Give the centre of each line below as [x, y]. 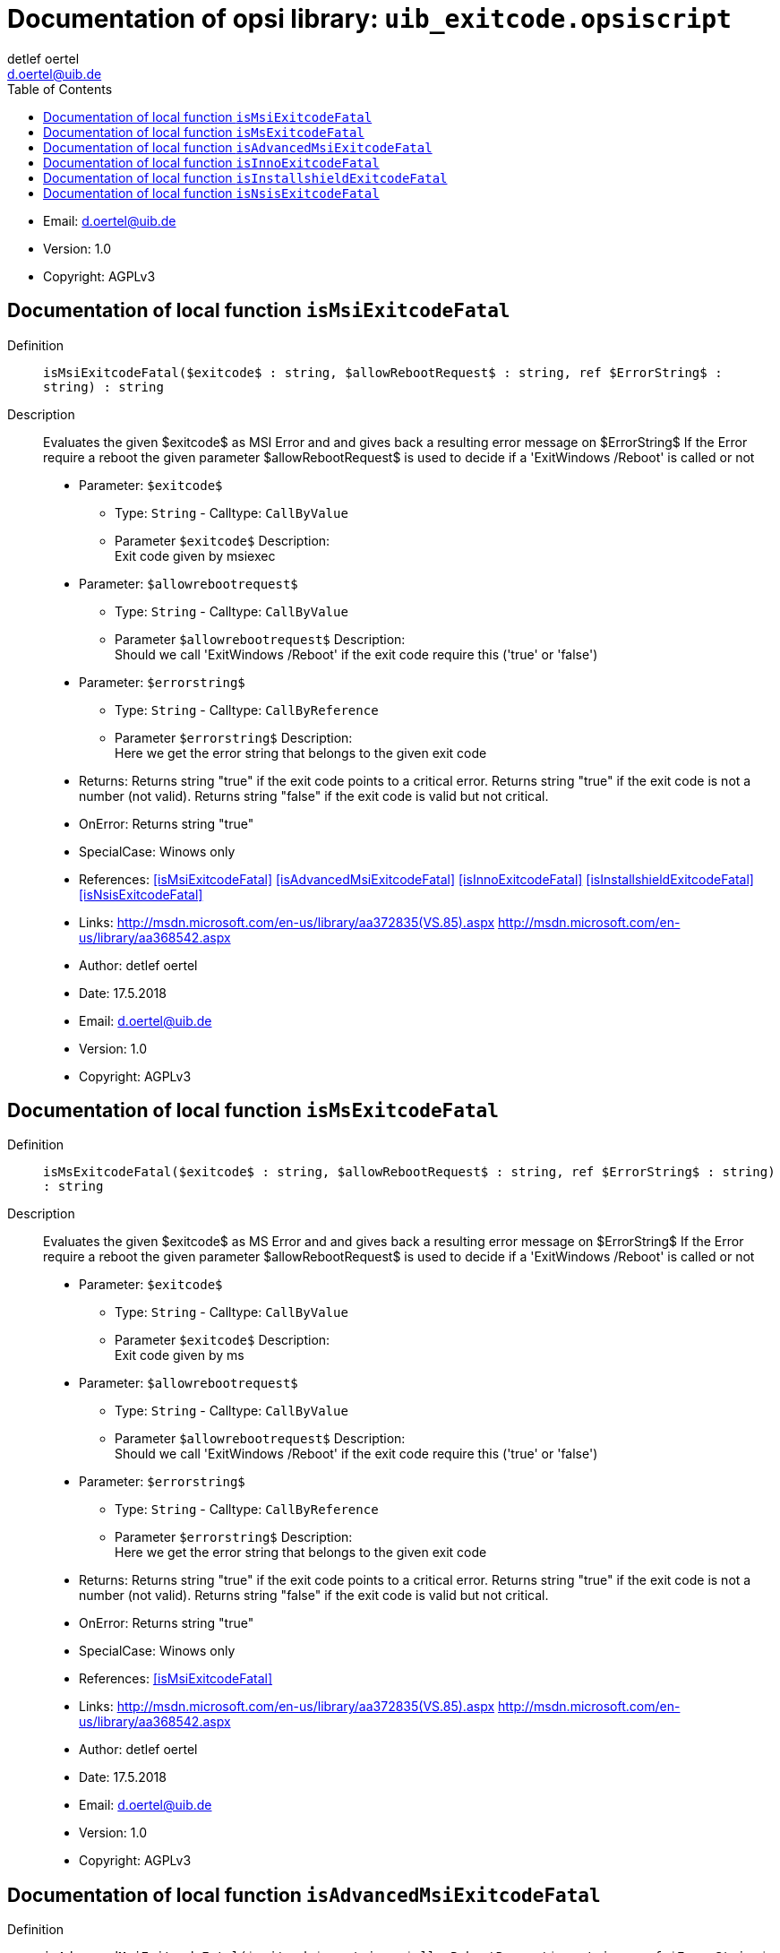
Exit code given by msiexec [195, 555]
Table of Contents [60, 89]
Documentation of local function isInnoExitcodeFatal [211, 162]
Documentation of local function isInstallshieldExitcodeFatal [245, 177]
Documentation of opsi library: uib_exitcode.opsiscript [369, 19]
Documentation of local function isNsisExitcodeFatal [211, 193]
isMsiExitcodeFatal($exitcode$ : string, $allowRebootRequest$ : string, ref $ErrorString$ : [383, 372]
